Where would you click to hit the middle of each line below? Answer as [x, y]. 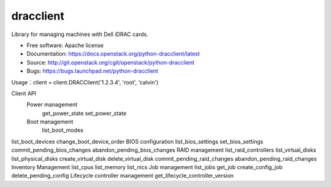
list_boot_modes [63, 130]
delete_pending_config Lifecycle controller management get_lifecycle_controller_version [123, 176]
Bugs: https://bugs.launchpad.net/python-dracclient [93, 71]
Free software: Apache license [65, 45]
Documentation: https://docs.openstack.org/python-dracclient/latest [113, 54]
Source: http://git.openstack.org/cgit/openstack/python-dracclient [111, 62]
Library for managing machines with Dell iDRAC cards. [80, 34]
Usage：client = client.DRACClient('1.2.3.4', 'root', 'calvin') [85, 82]
